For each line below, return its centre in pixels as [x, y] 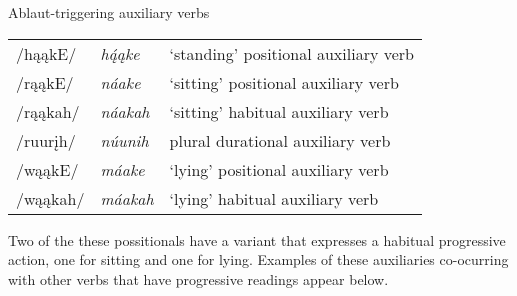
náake [120, 82]
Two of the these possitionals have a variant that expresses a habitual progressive [257, 239]
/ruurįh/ [46, 140]
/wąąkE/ [47, 169]
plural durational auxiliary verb [280, 140]
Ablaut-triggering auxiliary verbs [109, 12]
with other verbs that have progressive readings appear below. [198, 278]
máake [122, 169]
